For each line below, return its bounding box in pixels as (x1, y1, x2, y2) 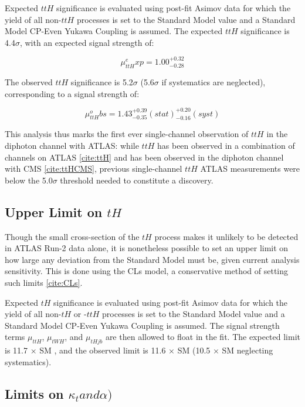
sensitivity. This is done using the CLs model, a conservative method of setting (5, 265, 289, 277)
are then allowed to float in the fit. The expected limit (105, 331, 301, 343)
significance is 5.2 (70, 75, 133, 88)
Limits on (5, 384, 64, 402)
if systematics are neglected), (161, 75, 266, 88)
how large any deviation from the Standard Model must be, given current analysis (5, 253, 300, 265)
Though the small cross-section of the (5, 230, 140, 242)
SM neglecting (222, 344, 273, 356)
